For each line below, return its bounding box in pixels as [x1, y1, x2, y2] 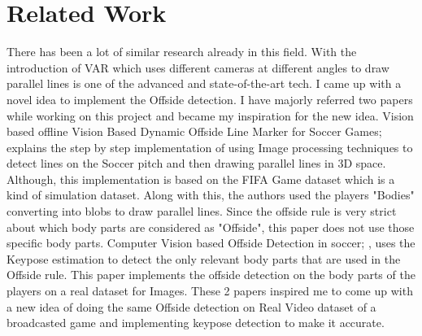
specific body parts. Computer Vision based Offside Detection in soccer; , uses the [7, 234, 415, 251]
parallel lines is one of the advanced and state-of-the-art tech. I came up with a [7, 75, 402, 92]
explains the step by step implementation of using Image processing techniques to [7, 138, 413, 155]
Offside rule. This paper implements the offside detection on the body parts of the [7, 266, 415, 283]
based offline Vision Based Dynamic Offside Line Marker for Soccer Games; [7, 123, 382, 140]
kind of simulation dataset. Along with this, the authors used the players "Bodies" [7, 186, 415, 203]
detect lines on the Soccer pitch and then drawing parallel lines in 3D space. [7, 155, 386, 172]
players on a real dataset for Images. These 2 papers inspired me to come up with [7, 282, 413, 299]
